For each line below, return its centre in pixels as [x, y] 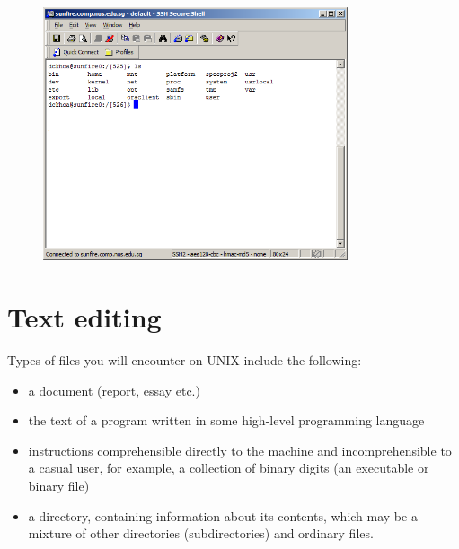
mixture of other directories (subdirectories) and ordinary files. [201, 533]
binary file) [59, 485]
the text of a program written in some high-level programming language [226, 420]
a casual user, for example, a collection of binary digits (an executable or [229, 468]
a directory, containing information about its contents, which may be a [223, 515]
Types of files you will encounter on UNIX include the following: [185, 359]
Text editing [84, 317]
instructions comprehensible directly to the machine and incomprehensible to [240, 450]
